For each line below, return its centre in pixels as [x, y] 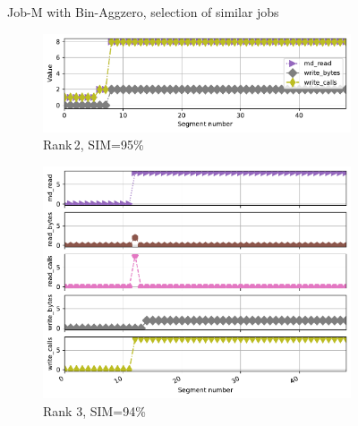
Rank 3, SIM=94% [94, 410]
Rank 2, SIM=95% [94, 145]
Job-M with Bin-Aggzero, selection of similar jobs [143, 12]
